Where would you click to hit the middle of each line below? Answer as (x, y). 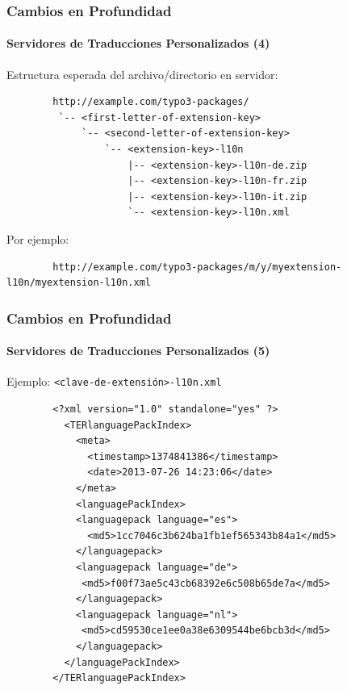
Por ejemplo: (38, 238)
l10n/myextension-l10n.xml (79, 283)
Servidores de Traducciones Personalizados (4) (138, 43)
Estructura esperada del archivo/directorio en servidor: (142, 74)
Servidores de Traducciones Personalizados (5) (138, 351)
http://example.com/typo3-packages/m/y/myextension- (197, 267)
